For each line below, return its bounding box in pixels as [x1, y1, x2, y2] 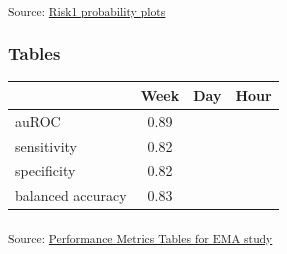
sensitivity [15, 135, 77, 156]
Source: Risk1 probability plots [8, 2, 166, 19]
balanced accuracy [15, 185, 127, 206]
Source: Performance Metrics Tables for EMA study [8, 230, 273, 247]
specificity [15, 160, 76, 181]
